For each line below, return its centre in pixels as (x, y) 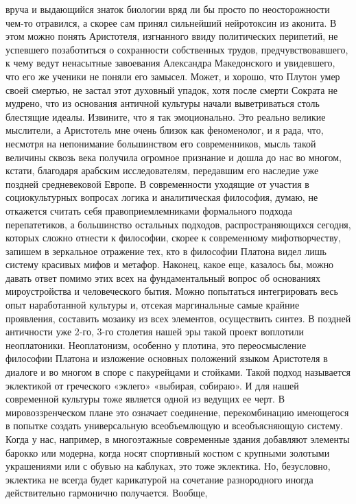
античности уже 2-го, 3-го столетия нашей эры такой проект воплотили (155, 332)
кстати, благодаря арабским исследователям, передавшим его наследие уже (162, 170)
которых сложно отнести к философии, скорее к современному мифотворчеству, (173, 238)
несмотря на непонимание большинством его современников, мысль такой (161, 143)
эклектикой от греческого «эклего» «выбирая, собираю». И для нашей (152, 385)
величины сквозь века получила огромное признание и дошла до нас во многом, (174, 157)
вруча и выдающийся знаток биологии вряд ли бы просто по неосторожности (168, 9)
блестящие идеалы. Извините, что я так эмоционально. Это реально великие (166, 116)
